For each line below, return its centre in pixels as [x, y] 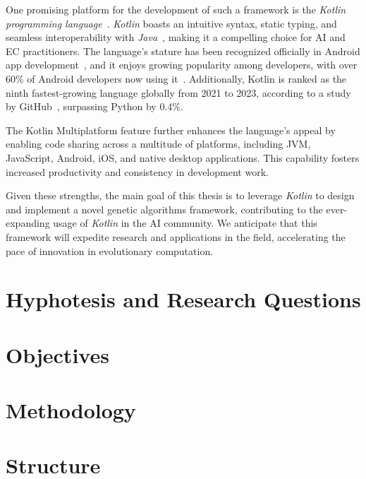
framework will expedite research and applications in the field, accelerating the [176, 236]
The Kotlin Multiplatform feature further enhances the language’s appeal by [171, 130]
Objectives [57, 354]
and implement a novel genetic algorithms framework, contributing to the [164, 209]
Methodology [71, 410]
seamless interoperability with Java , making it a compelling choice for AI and [176, 37]
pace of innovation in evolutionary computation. [110, 250]
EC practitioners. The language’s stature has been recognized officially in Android [183, 51]
